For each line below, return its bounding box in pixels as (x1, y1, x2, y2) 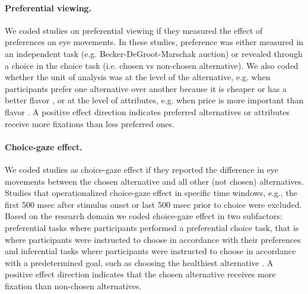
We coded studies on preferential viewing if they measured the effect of (5, 24, 263, 36)
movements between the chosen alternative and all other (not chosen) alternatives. (5, 175, 304, 187)
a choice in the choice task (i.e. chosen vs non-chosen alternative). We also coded (5, 59, 299, 71)
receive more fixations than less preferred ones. (5, 117, 174, 129)
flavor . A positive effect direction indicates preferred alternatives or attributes (5, 105, 290, 118)
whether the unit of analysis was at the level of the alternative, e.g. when (5, 71, 271, 83)
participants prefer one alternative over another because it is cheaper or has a (5, 82, 287, 94)
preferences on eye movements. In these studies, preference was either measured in (5, 36, 304, 48)
